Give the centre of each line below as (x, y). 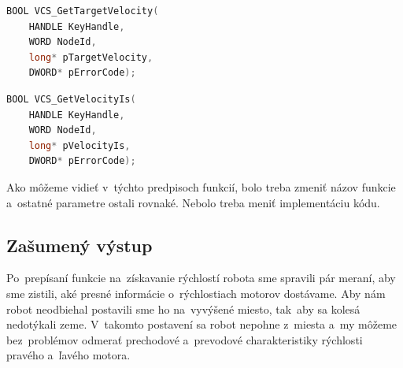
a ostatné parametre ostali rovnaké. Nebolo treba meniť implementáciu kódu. (193, 202)
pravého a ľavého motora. (68, 355)
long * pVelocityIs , (79, 145)
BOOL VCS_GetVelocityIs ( (71, 99)
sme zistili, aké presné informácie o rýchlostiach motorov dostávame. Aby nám (196, 293)
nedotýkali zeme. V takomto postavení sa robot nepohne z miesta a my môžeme (202, 324)
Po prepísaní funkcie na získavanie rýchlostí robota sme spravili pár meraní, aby (201, 278)
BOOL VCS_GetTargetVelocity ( (83, 11)
